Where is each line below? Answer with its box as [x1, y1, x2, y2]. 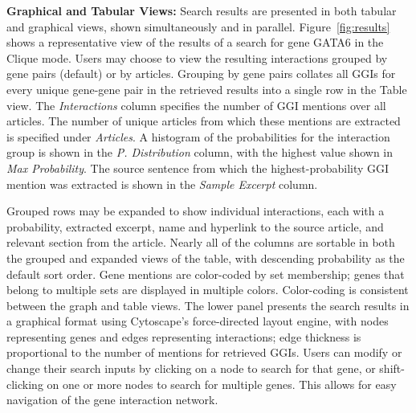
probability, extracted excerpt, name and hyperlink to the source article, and [6, 218, 384, 235]
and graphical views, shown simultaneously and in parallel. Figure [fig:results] [6, 18, 390, 35]
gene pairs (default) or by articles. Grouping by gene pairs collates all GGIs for [6, 65, 396, 82]
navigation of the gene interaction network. [6, 391, 218, 408]
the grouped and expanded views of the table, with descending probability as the [6, 249, 405, 266]
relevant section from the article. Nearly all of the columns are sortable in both [6, 234, 395, 251]
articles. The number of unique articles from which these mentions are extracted [6, 112, 401, 129]
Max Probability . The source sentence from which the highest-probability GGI [6, 159, 389, 176]
